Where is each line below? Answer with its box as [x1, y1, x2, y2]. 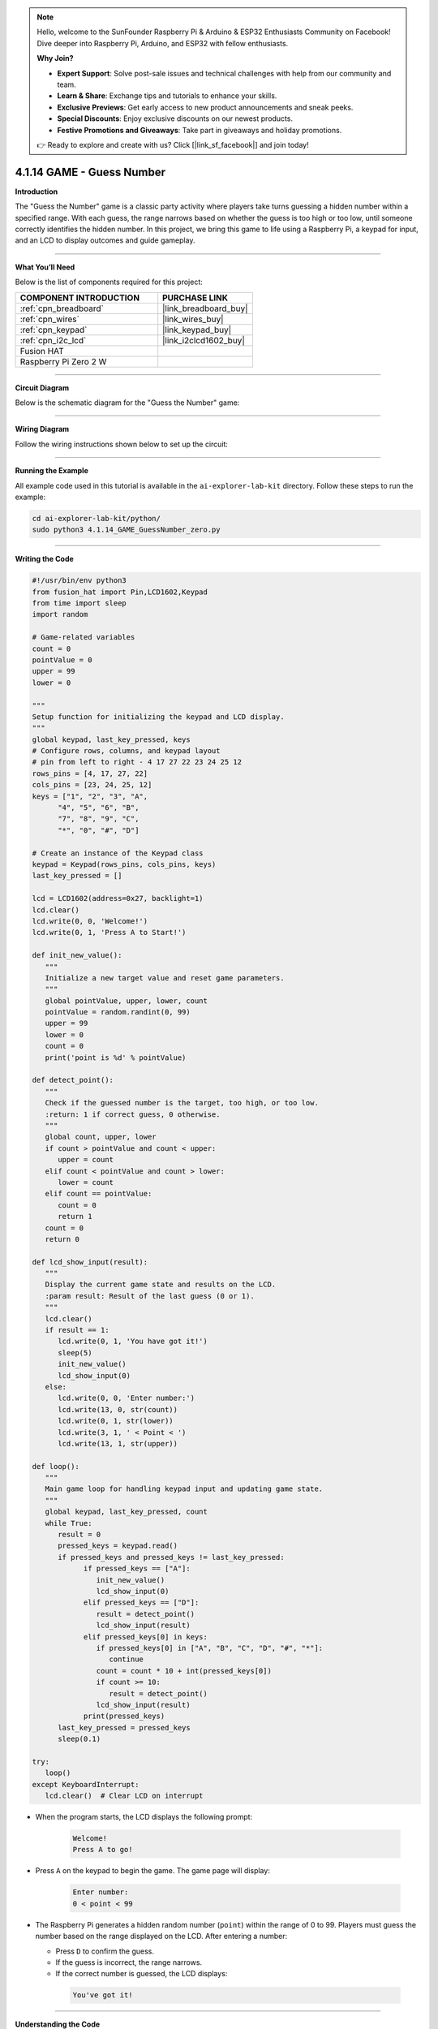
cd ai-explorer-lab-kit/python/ [32, 514, 161, 523]
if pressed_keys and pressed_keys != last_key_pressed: [58, 1553, 285, 1562]
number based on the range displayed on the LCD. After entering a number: [35, 1932, 288, 1941]
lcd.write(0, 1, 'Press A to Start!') [32, 928, 187, 937]
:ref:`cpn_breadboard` [19, 303, 105, 314]
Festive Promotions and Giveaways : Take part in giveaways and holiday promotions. [57, 125, 342, 135]
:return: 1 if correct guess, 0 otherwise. [45, 1109, 221, 1119]
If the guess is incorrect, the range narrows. [55, 1957, 203, 1967]
